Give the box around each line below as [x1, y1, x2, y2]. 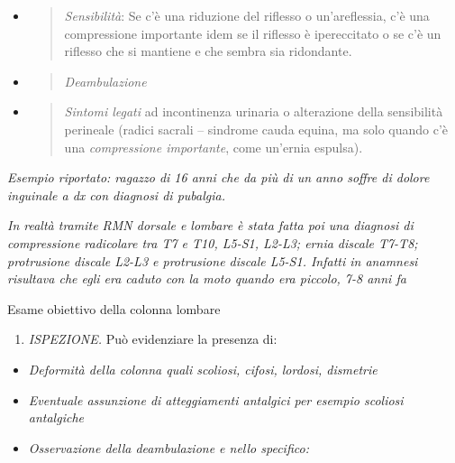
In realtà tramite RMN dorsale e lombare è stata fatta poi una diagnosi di [7, 216, 414, 235]
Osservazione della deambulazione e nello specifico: [28, 438, 309, 457]
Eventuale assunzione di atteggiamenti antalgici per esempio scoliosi [28, 390, 404, 409]
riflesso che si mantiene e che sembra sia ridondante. [64, 42, 352, 60]
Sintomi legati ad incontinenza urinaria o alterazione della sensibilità [64, 102, 443, 121]
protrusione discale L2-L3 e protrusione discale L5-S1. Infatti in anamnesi [7, 251, 418, 270]
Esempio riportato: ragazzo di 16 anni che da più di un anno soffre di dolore [7, 168, 430, 187]
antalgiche [28, 408, 84, 427]
